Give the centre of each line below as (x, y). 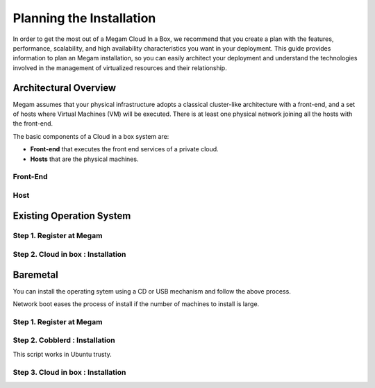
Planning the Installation (84, 18)
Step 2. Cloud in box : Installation (69, 255)
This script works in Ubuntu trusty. (62, 354)
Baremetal (35, 275)
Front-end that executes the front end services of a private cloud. (124, 149)
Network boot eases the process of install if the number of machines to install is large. (136, 304)
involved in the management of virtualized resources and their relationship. (120, 68)
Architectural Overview (65, 88)
